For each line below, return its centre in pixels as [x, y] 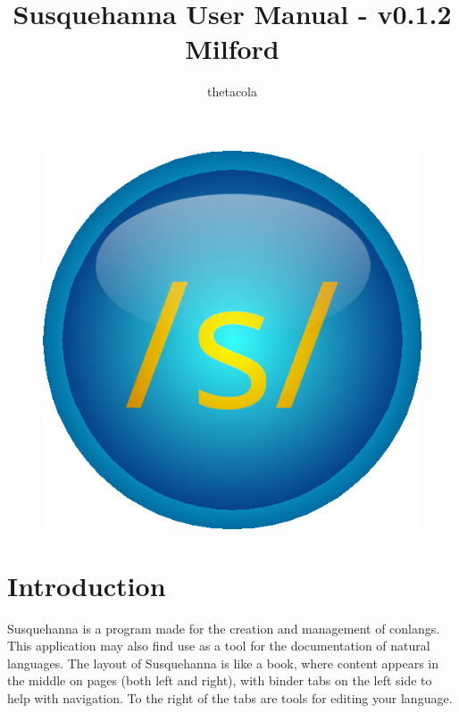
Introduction [87, 585]
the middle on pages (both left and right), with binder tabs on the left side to [220, 680]
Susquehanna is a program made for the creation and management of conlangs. [224, 628]
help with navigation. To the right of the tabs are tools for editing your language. [230, 698]
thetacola [232, 91]
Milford [232, 49]
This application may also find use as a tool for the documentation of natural [219, 646]
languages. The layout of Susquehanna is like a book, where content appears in [223, 663]
